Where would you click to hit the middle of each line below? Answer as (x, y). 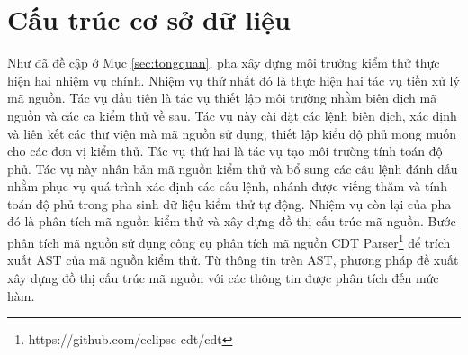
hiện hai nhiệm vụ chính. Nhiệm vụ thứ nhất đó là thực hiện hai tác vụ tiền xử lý (234, 80)
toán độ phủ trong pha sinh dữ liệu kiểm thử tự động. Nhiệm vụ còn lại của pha (229, 203)
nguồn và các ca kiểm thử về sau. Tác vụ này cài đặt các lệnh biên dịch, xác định (232, 115)
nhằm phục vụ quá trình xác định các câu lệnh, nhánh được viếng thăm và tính (227, 186)
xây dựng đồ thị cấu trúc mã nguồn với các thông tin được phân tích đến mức (223, 277)
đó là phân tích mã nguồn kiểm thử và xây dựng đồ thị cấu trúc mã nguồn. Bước (232, 221)
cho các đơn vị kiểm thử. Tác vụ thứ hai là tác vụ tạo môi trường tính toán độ (225, 151)
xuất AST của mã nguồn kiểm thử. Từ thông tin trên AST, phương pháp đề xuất (233, 260)
